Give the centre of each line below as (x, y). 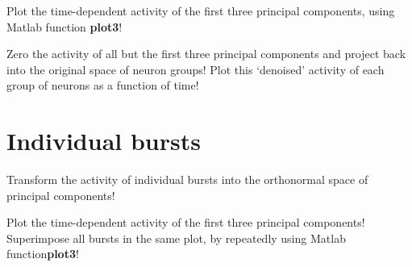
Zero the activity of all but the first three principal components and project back (206, 54)
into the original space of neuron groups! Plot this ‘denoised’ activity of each (196, 69)
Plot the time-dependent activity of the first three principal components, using (201, 10)
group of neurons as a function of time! (103, 85)
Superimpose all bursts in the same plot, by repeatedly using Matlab (176, 238)
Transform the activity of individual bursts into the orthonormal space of (187, 179)
